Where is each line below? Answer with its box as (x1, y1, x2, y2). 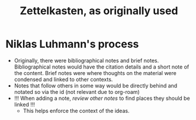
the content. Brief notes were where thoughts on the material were (14, 69, 177, 76)
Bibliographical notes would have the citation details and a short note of (14, 63, 189, 70)
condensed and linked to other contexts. (14, 76, 113, 83)
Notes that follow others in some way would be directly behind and (14, 82, 178, 89)
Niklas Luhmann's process (5, 37, 139, 51)
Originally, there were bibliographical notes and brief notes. (14, 57, 159, 64)
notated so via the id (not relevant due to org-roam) (14, 88, 140, 95)
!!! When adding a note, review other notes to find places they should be (14, 95, 190, 102)
